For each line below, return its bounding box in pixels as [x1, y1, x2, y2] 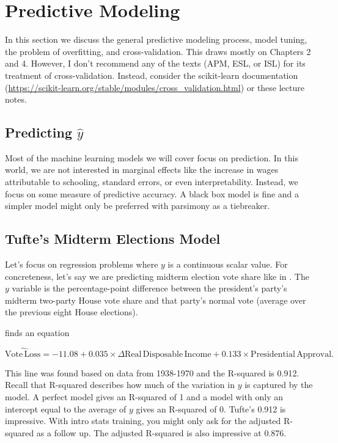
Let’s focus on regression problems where [5, 258, 158, 271]
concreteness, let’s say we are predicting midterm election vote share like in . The [5, 269, 309, 282]
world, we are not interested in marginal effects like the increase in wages [5, 163, 279, 176]
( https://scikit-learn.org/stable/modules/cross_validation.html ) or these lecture [5, 81, 304, 93]
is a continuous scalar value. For [167, 258, 288, 271]
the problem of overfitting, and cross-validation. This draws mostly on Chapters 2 [5, 45, 311, 57]
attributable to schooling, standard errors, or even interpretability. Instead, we [5, 175, 298, 188]
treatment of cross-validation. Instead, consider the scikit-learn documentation [5, 68, 298, 81]
